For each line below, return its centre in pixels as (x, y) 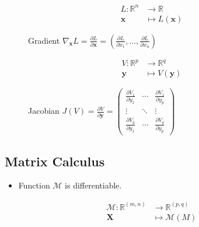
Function (34, 185)
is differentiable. (93, 185)
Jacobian (44, 111)
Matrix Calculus (55, 161)
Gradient (44, 40)
